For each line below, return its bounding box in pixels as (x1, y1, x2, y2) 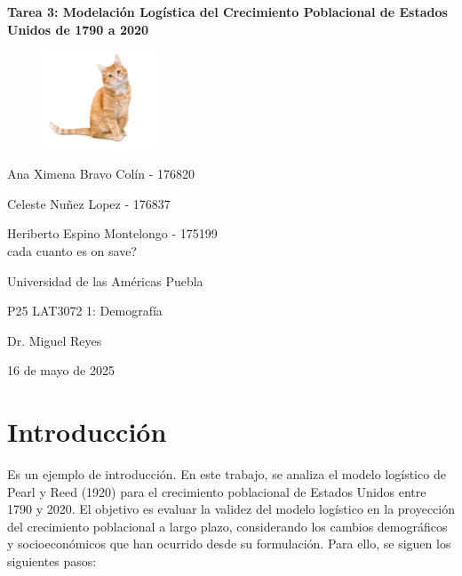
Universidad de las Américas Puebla (7, 271, 203, 290)
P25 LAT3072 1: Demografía (7, 301, 163, 320)
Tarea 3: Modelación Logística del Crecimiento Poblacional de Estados (7, 3, 448, 20)
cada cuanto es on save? (7, 241, 137, 260)
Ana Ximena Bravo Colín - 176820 (7, 164, 195, 183)
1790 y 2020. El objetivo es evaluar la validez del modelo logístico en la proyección (7, 500, 455, 518)
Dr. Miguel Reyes (7, 331, 102, 349)
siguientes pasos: (7, 551, 97, 570)
